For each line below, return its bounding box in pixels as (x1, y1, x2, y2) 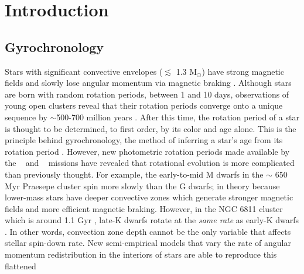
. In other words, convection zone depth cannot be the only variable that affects (5, 225, 291, 237)
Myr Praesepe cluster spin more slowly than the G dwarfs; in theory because (5, 179, 280, 192)
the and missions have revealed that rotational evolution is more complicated (5, 157, 295, 169)
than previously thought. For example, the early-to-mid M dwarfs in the (5, 168, 264, 180)
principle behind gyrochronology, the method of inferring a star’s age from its (5, 134, 283, 146)
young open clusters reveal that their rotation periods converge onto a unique (5, 99, 283, 112)
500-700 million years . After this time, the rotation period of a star (56, 110, 299, 123)
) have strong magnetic (201, 65, 284, 77)
